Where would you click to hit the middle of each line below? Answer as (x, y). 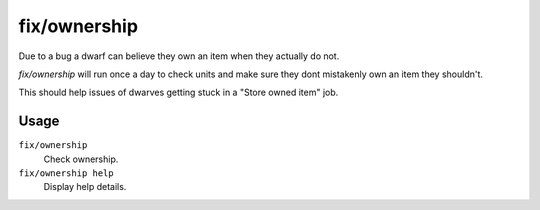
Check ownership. (81, 159)
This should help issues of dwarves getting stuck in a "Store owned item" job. (178, 92)
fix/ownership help (66, 173)
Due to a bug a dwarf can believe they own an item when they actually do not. (179, 56)
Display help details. (85, 187)
